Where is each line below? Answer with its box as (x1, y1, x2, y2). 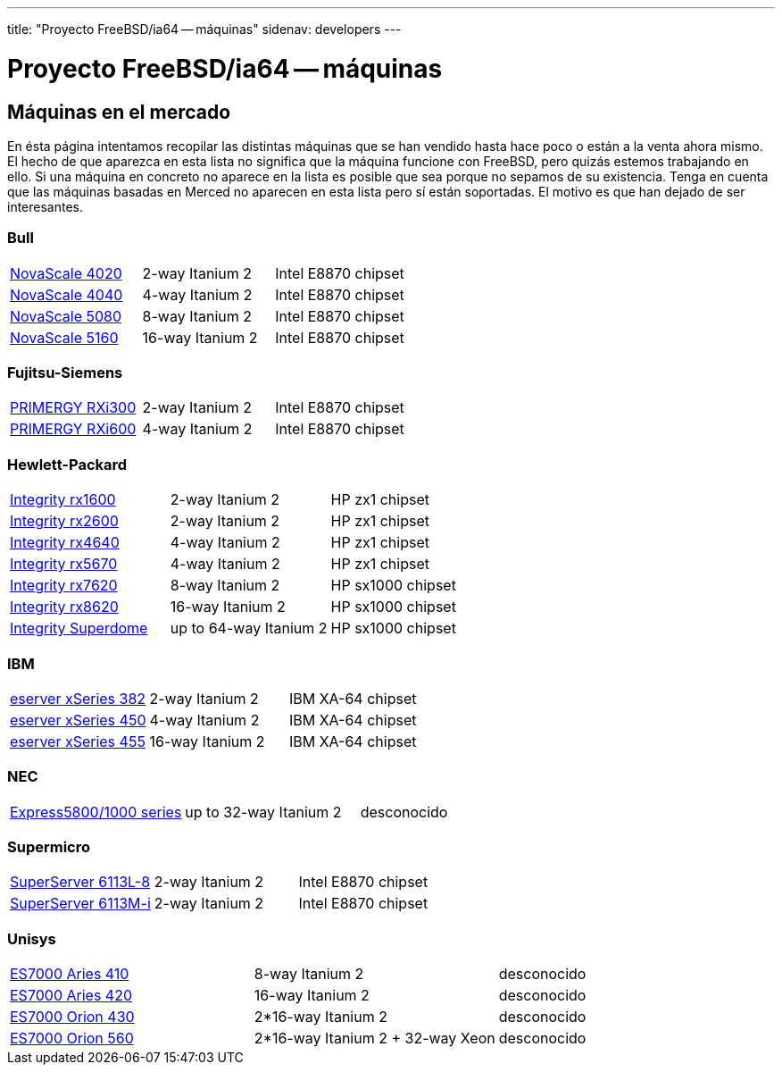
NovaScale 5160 (10, 328, 119, 347)
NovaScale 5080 (10, 306, 122, 325)
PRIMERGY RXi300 (10, 398, 137, 417)
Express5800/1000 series (10, 802, 182, 821)
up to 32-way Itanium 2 (185, 802, 342, 821)
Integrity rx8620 (10, 598, 119, 616)
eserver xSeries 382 (10, 689, 146, 708)
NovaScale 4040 (10, 285, 123, 304)
